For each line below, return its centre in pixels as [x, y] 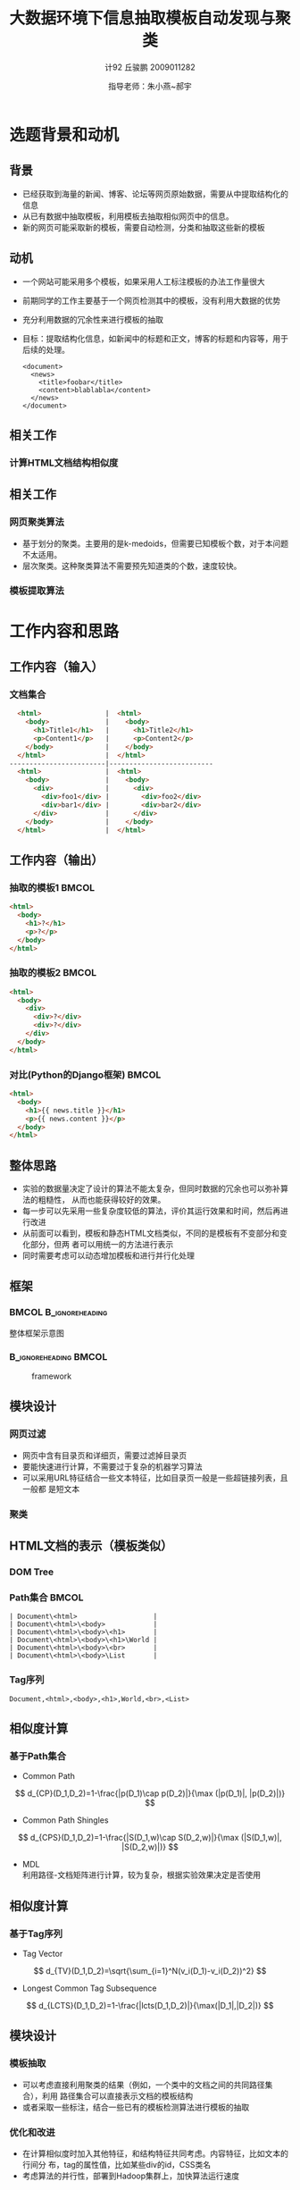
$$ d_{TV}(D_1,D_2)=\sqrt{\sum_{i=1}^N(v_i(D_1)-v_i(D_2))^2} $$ [150, 1970]
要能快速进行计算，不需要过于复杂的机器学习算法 [112, 1466]
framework [52, 1376]
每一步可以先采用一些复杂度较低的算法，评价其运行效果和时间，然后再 [151, 1211]
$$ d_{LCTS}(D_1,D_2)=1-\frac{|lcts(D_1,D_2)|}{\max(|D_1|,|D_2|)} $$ [150, 2005]
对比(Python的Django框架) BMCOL [85, 1075]
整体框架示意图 [37, 1333]
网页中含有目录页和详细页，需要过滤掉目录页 [104, 1455]
